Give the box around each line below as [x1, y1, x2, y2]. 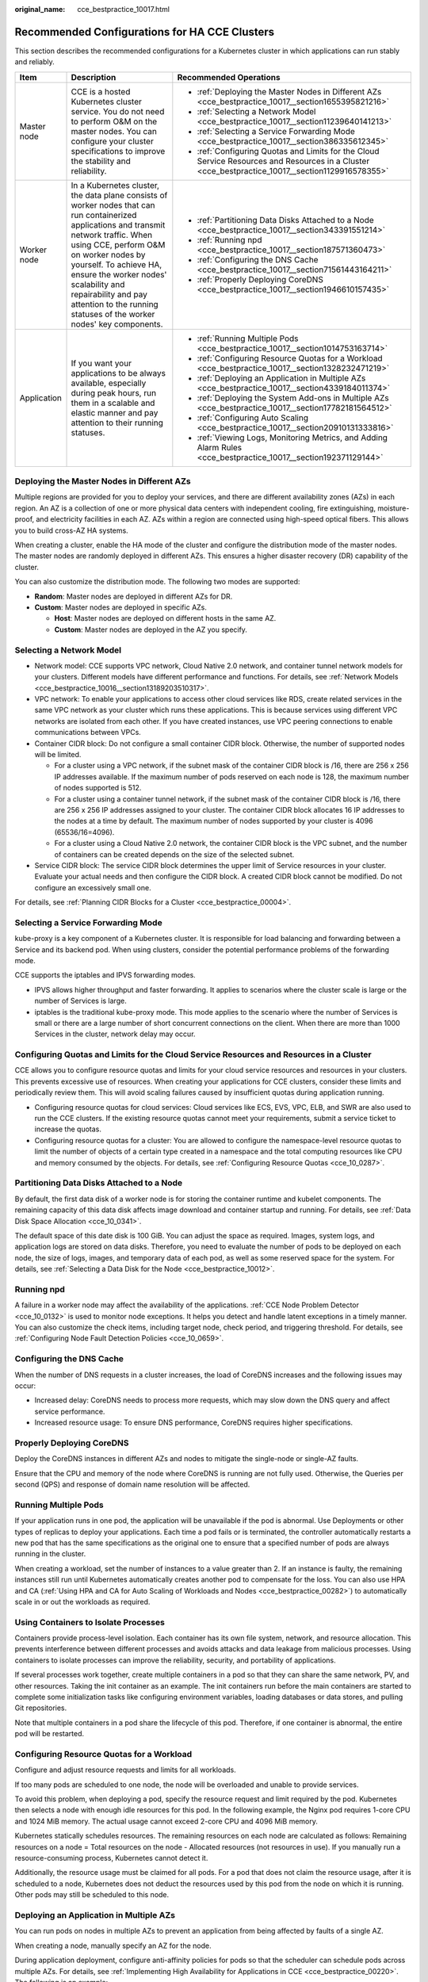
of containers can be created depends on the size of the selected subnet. [54, 849, 295, 859]
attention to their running [71, 417, 164, 428]
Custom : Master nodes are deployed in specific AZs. [34, 603, 208, 612]
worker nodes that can [71, 199, 155, 210]
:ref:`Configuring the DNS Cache [197, 254, 319, 265]
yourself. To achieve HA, [71, 258, 162, 270]
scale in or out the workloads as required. [14, 1597, 151, 1606]
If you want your [71, 358, 132, 369]
